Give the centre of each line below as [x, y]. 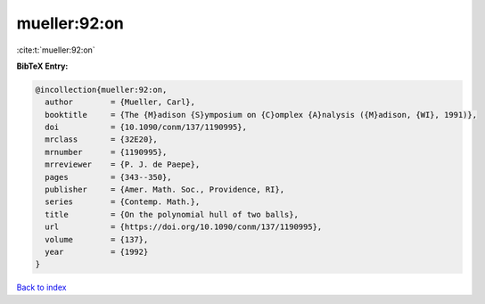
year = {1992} [97, 252]
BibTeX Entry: [42, 66]
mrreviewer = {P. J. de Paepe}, [123, 164]
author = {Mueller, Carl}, [120, 102]
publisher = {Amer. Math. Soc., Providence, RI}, [165, 190]
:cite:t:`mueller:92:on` [56, 50]
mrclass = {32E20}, [101, 140]
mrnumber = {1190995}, [106, 152]
